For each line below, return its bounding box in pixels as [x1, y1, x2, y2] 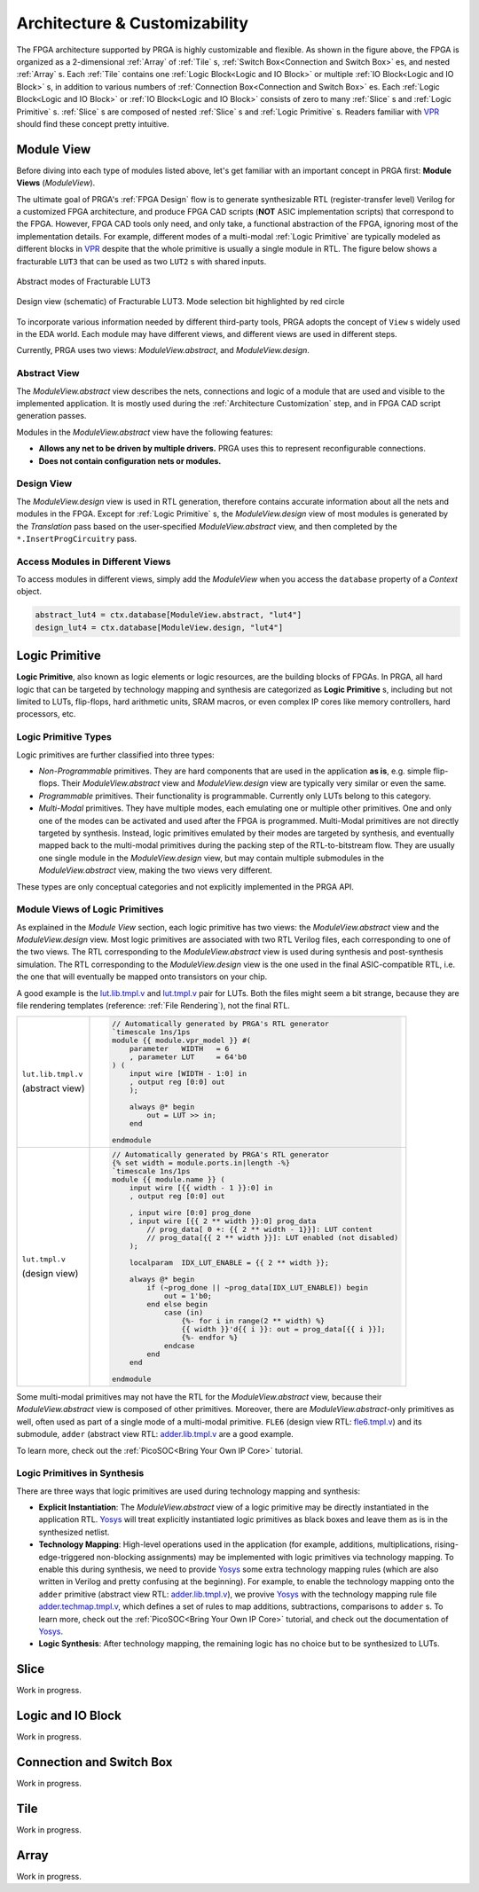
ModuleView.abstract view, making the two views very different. [38, 865, 272, 875]
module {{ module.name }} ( [112, 1175, 225, 1184]
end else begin [146, 1299, 208, 1309]
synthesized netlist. [38, 1527, 110, 1537]
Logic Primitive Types [16, 731, 113, 743]
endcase [164, 1341, 195, 1351]
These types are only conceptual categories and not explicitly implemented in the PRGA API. [16, 881, 355, 891]
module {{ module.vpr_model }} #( [112, 1036, 252, 1046]
